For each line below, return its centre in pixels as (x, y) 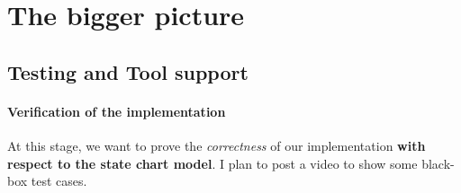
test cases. (59, 181)
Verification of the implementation (117, 111)
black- (438, 163)
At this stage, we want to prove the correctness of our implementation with (217, 145)
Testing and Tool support (128, 71)
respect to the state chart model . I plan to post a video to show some (212, 163)
